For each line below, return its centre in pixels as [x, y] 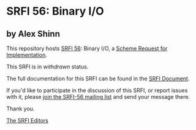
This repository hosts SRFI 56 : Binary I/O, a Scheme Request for [87, 48]
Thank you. [21, 109]
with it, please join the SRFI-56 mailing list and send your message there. [98, 97]
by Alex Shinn [33, 34]
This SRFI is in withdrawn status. [47, 67]
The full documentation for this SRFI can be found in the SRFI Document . [98, 78]
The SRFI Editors [28, 121]
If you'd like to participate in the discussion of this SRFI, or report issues [97, 90]
